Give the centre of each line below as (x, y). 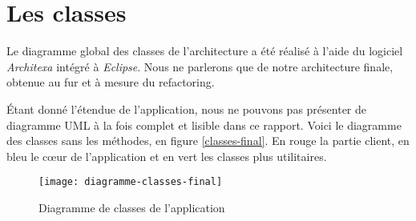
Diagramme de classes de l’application (132, 207)
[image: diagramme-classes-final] (131, 182)
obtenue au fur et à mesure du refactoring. (111, 82)
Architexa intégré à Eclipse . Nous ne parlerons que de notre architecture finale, (200, 66)
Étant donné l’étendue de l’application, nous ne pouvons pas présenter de (187, 108)
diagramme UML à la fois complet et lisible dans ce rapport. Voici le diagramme (204, 125)
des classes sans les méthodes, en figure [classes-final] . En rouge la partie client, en (208, 141)
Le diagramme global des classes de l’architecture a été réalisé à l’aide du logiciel (205, 51)
